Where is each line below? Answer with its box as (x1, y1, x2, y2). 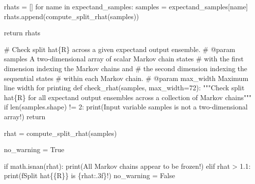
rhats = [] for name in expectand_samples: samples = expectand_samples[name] (4, 1, 248, 11)
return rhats (4, 27, 41, 38)
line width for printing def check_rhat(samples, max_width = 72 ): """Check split (4, 82, 245, 93)
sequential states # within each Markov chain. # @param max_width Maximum (4, 73, 249, 83)
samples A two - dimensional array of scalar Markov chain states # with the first (4, 53, 244, 64)
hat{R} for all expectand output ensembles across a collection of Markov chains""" (4, 92, 252, 102)
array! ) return (4, 111, 46, 121)
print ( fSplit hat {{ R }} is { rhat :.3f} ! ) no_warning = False (4, 170, 175, 181)
